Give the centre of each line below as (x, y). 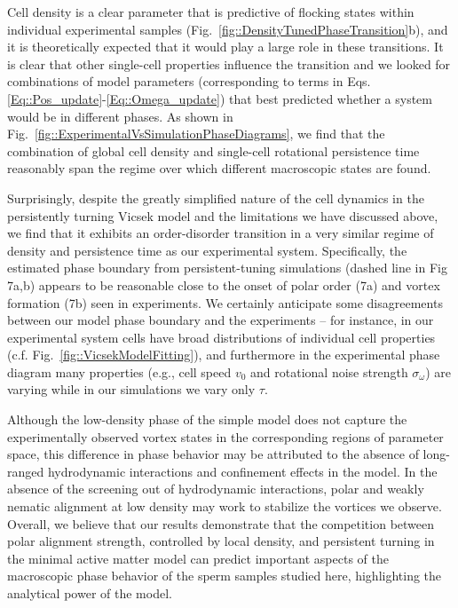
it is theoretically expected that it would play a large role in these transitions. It (225, 47)
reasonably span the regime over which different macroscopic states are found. (219, 168)
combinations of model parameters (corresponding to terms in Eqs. (189, 81)
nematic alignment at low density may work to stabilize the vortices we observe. (225, 506)
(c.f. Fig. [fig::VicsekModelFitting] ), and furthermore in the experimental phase (224, 355)
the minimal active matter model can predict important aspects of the (198, 558)
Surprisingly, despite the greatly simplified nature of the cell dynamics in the (216, 197)
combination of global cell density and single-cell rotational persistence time (213, 150)
